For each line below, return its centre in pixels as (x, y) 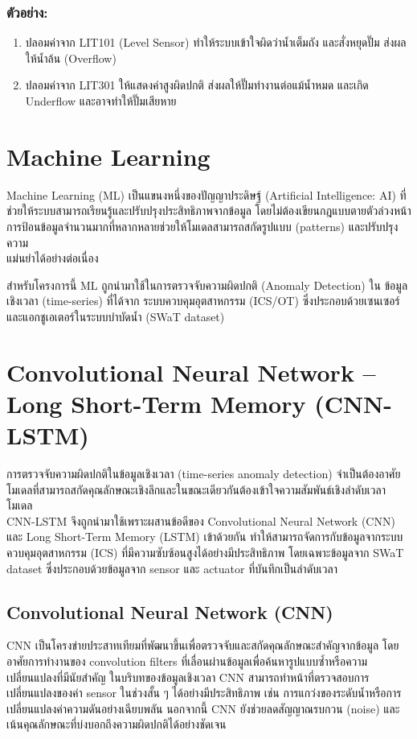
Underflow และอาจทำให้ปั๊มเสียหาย (101, 101)
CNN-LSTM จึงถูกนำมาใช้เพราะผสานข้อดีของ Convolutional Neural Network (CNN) (201, 520)
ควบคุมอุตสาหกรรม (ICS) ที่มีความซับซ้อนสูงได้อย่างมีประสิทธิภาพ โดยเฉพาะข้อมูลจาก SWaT (205, 552)
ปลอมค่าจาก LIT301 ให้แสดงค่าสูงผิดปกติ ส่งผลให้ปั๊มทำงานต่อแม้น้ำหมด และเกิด (197, 85)
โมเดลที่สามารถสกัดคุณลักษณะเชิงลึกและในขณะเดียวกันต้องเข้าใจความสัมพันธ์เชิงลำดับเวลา (196, 489)
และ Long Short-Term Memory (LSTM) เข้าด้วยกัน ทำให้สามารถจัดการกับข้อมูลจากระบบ (205, 537)
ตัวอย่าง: (27, 12)
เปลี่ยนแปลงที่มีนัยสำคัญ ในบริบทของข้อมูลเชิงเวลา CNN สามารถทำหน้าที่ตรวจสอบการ (188, 677)
